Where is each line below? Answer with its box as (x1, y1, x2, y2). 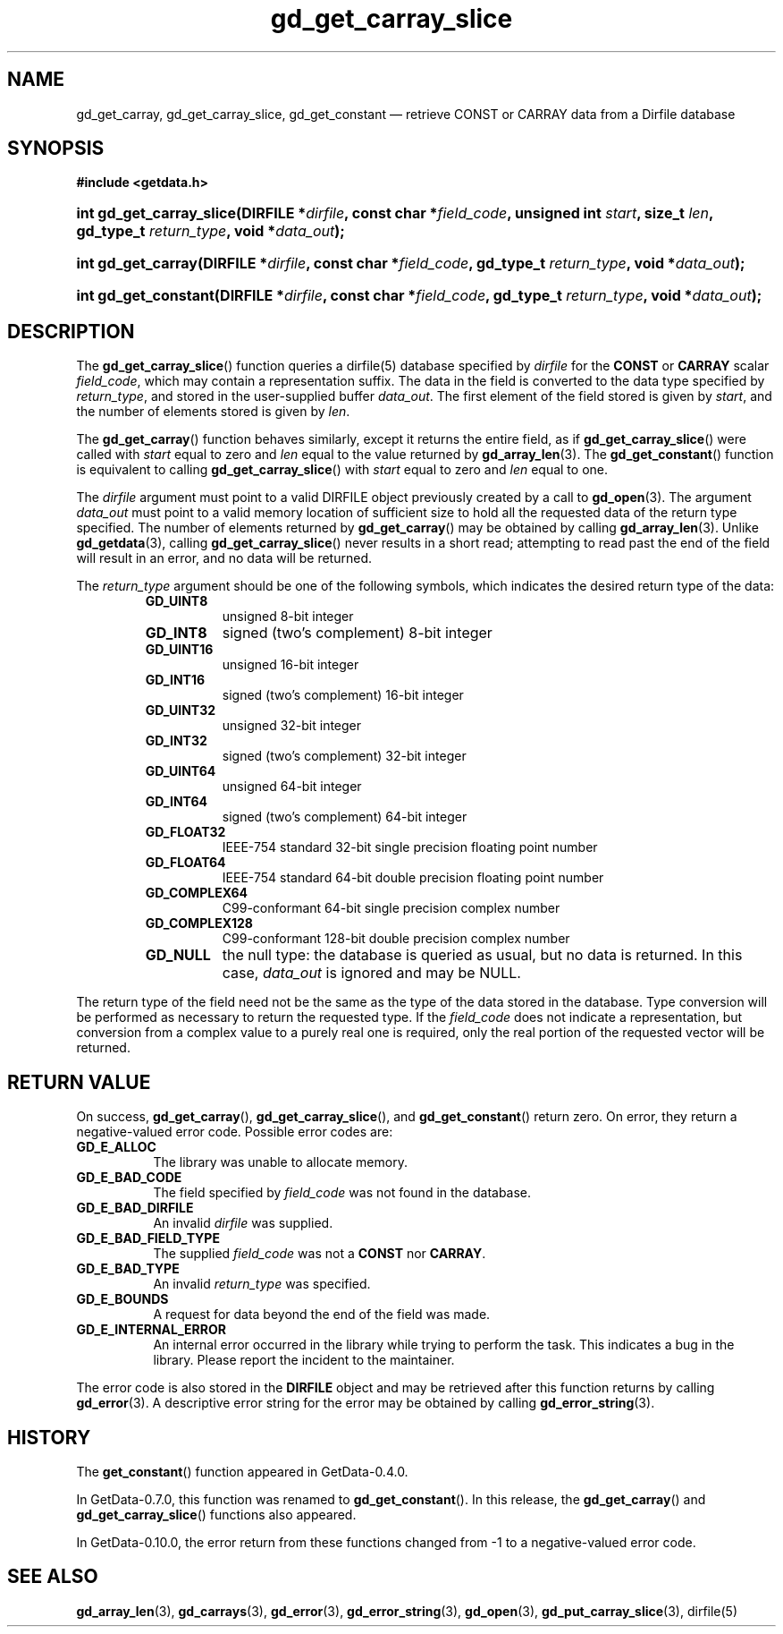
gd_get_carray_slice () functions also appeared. (76, 1506, 357, 1522)
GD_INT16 (145, 672, 206, 688)
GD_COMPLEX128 (145, 915, 253, 932)
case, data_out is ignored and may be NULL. (222, 964, 521, 983)
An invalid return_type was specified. (153, 1276, 371, 1292)
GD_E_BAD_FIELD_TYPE (76, 1230, 220, 1247)
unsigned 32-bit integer (222, 718, 362, 734)
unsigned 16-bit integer (222, 657, 359, 673)
